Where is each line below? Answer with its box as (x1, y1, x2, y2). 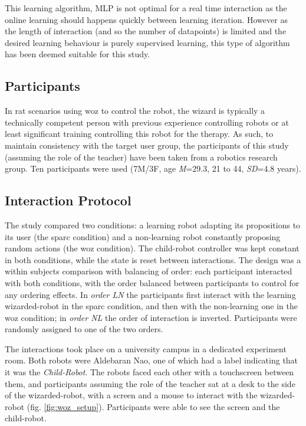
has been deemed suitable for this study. (5, 48, 150, 60)
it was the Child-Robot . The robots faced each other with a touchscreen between (5, 366, 294, 378)
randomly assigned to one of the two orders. (5, 323, 163, 335)
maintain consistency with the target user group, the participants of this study (5, 139, 289, 151)
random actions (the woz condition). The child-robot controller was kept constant (5, 242, 300, 254)
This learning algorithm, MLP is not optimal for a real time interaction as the (5, 2, 287, 14)
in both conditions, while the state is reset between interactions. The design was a (5, 253, 301, 266)
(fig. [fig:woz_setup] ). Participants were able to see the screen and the (27, 400, 280, 412)
